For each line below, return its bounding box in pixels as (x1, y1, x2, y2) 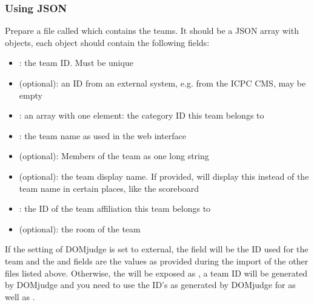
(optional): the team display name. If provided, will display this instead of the (19, 169, 309, 182)
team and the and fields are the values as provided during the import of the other (5, 254, 309, 267)
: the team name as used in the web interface (19, 129, 186, 142)
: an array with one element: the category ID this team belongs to (19, 109, 264, 122)
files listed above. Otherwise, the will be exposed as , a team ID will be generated (5, 266, 308, 279)
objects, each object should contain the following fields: (5, 36, 210, 48)
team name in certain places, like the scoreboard (19, 182, 199, 194)
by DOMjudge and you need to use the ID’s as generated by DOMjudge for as (5, 278, 296, 291)
